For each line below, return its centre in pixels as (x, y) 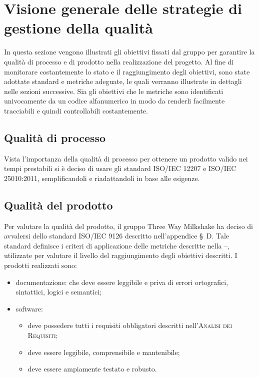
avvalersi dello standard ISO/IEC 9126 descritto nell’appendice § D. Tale (117, 236)
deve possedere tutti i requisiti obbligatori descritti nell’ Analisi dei (130, 325)
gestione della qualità (78, 28)
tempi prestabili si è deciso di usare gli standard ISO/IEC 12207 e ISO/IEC (120, 168)
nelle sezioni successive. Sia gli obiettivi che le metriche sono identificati (114, 91)
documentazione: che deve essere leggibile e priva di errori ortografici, (122, 282)
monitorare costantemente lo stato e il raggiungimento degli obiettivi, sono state (127, 71)
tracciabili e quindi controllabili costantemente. (76, 110)
